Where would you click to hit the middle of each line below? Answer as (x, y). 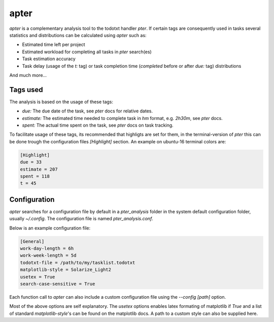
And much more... (28, 75)
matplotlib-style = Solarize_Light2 (66, 270)
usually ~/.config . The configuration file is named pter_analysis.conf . (81, 219)
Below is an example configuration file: (50, 228)
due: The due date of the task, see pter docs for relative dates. (88, 111)
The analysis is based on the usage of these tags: (61, 102)
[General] (32, 241)
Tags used (26, 89)
